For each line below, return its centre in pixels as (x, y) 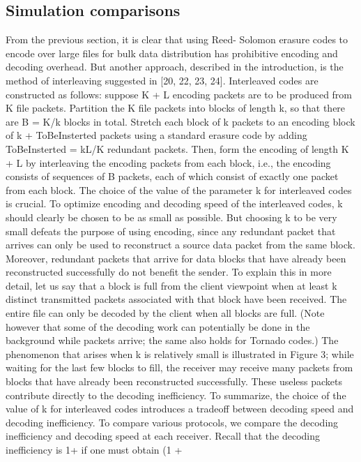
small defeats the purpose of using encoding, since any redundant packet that (171, 231)
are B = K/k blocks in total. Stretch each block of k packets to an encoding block (180, 121)
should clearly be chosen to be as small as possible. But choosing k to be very (171, 217)
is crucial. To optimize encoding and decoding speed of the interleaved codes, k (174, 203)
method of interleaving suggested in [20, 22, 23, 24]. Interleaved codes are (162, 80)
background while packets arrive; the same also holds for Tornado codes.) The (172, 340)
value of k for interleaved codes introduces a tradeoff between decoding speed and (180, 409)
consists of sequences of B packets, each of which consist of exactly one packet (172, 176)
